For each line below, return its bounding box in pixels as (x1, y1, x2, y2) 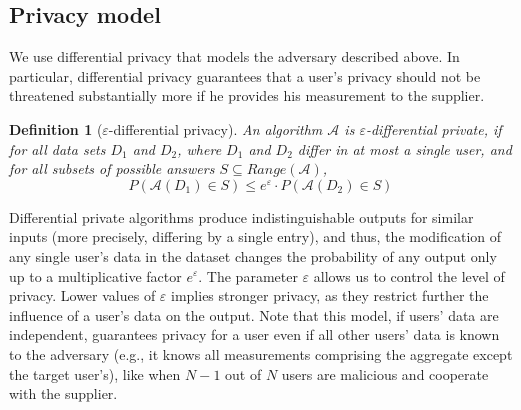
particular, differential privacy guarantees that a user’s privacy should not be (9, 65, 481, 86)
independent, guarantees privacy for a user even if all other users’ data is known (9, 324, 500, 345)
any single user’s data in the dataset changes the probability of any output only (9, 245, 497, 266)
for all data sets (9, 138, 106, 159)
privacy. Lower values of (9, 285, 156, 306)
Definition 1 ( (9, 118, 103, 139)
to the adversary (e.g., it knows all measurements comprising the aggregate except (9, 343, 513, 364)
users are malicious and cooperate (281, 363, 489, 384)
